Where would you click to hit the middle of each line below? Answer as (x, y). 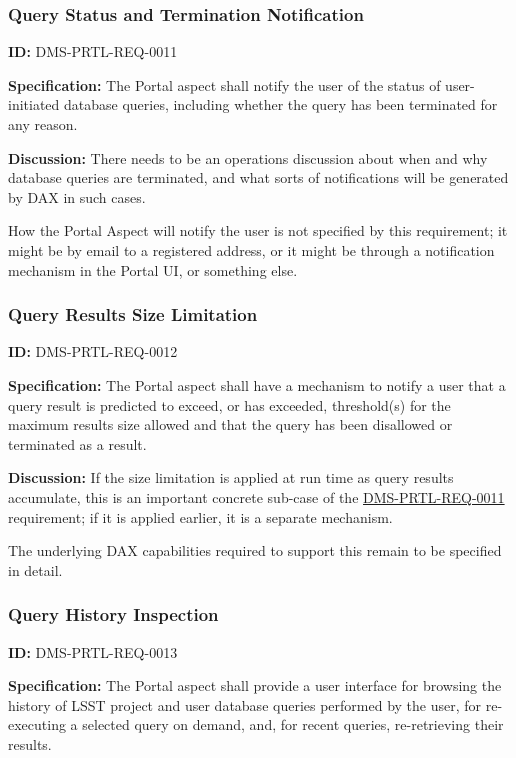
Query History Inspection (113, 614)
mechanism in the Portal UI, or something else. (153, 269)
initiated (34, 104)
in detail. (35, 569)
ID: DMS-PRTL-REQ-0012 (93, 351)
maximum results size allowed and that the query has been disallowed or (230, 424)
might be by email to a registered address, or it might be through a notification (251, 249)
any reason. (43, 124)
